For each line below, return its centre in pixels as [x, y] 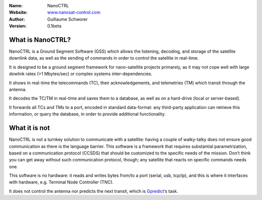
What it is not [30, 128]
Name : [16, 6]
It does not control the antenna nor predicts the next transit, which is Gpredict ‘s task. [93, 191]
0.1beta [54, 26]
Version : [18, 26]
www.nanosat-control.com [74, 13]
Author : [17, 19]
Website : [18, 13]
